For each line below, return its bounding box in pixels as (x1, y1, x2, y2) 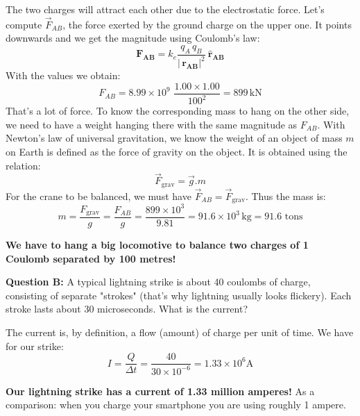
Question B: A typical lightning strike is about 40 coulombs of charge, (6, 274, 311, 289)
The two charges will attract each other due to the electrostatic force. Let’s (6, 2, 325, 16)
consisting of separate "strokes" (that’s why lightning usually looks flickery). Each (6, 288, 352, 302)
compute (6, 17, 42, 31)
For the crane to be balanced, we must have (6, 189, 191, 203)
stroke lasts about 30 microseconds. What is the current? (6, 301, 248, 316)
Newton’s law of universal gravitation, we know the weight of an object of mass (6, 131, 343, 145)
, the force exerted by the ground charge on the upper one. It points (62, 17, 352, 31)
